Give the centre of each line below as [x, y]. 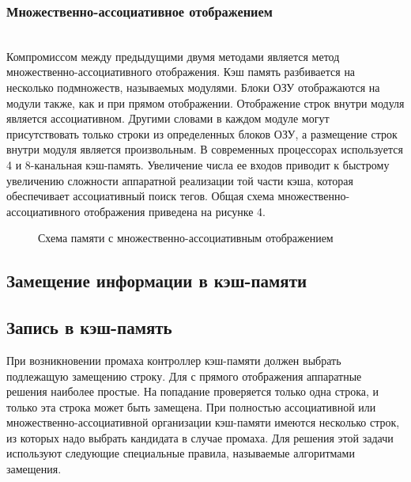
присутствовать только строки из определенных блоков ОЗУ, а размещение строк [202, 133]
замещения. [34, 469]
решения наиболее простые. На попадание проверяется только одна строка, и [193, 391]
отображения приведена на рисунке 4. [175, 211]
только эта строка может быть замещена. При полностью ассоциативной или [191, 406]
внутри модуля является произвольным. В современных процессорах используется [205, 149]
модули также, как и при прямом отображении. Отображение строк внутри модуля [205, 102]
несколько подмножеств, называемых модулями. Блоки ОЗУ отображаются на [193, 87]
